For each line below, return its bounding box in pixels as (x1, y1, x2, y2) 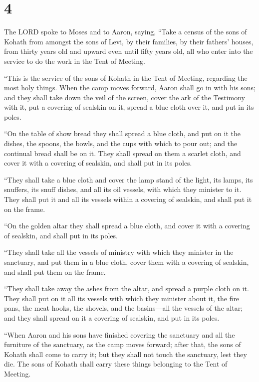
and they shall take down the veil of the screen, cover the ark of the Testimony (4, 92, 245, 102)
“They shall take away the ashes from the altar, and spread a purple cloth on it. (4, 283, 249, 294)
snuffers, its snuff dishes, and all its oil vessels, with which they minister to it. (4, 184, 242, 194)
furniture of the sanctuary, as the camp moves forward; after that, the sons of (4, 339, 241, 350)
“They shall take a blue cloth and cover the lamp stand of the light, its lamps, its (4, 174, 253, 185)
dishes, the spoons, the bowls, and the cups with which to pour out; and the (4, 138, 238, 149)
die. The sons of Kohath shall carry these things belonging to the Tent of (4, 359, 228, 369)
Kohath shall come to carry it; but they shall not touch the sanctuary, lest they (4, 349, 247, 359)
